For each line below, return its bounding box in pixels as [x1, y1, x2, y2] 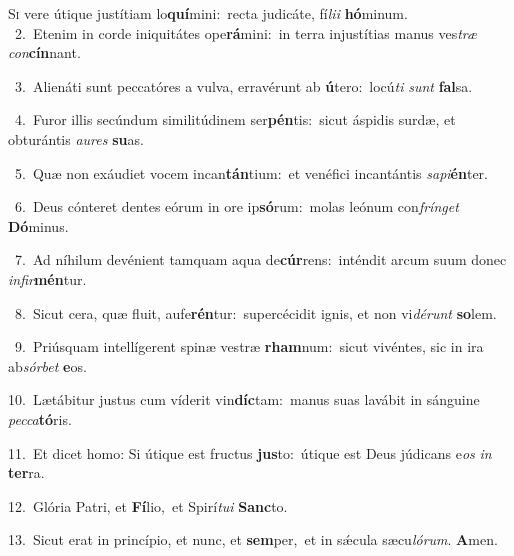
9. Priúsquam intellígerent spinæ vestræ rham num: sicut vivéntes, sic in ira [14, 336, 484, 357]
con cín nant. [8, 42, 81, 63]
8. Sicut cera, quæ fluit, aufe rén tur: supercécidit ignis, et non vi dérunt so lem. [14, 302, 497, 323]
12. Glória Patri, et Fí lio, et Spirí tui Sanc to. [8, 495, 288, 516]
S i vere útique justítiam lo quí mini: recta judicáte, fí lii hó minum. [8, 3, 408, 23]
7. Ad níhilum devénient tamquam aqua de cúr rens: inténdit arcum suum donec [14, 249, 507, 270]
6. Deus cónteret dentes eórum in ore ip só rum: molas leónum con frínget [14, 196, 459, 217]
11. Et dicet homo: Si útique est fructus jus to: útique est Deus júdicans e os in [8, 442, 492, 463]
